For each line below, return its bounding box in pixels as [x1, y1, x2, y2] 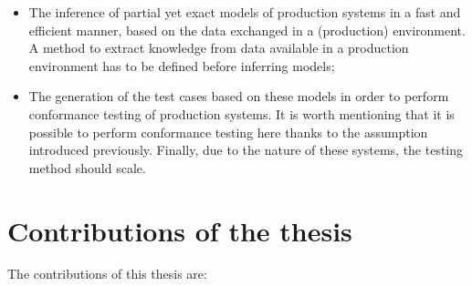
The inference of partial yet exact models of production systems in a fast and [28, 3, 461, 21]
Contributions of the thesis [7, 211, 352, 249]
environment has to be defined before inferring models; [28, 56, 335, 75]
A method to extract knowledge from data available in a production [28, 38, 409, 57]
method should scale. [28, 158, 146, 177]
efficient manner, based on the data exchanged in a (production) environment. [28, 20, 466, 39]
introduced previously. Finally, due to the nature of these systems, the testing [28, 140, 464, 159]
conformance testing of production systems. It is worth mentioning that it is [28, 104, 455, 123]
